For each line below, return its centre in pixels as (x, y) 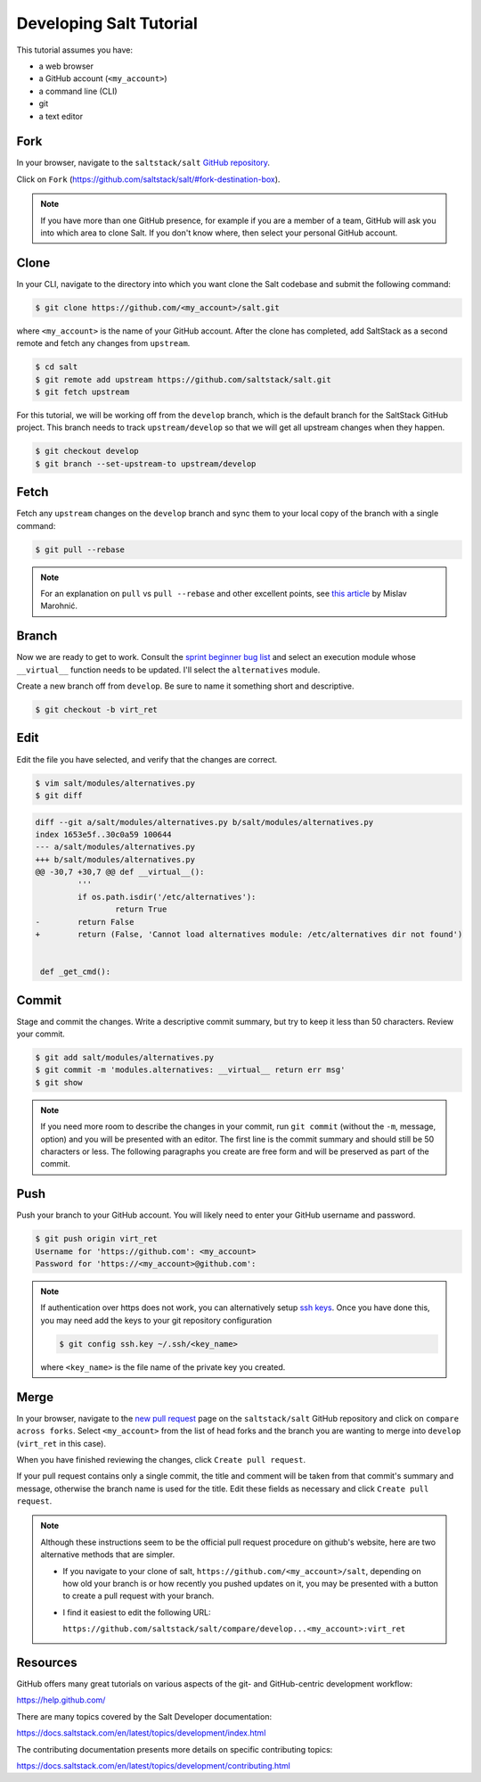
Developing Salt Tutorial (107, 23)
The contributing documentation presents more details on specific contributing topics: (175, 1749)
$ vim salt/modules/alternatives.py (115, 783)
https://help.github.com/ (61, 1700)
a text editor (61, 116)
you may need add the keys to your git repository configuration (156, 1320)
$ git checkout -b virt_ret (96, 710)
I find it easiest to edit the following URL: (137, 1612)
